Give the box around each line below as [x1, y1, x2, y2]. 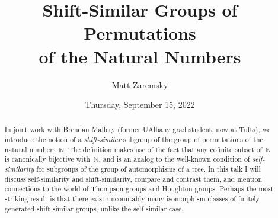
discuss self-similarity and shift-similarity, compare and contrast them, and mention [4, 174, 263, 184]
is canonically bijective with [4, 154, 90, 164]
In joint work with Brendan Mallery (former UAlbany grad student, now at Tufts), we [4, 124, 271, 134]
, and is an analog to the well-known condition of [98, 154, 250, 164]
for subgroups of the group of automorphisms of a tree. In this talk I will [36, 164, 261, 174]
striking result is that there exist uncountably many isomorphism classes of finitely [4, 194, 260, 204]
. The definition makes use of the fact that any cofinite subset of [64, 144, 263, 154]
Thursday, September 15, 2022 [85, 98, 195, 111]
